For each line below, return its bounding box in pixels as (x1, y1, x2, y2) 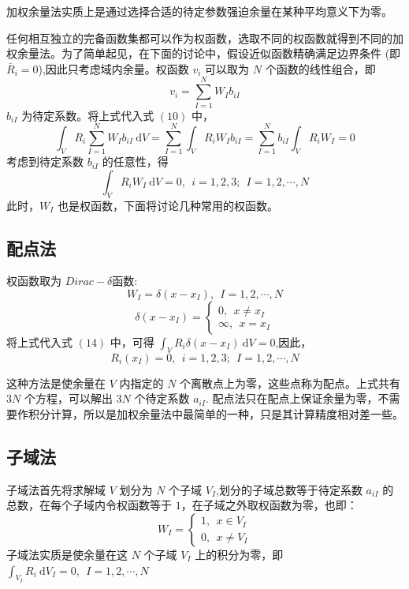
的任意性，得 (102, 153, 169, 170)
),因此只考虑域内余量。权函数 (38, 60, 189, 77)
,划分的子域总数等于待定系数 (216, 481, 363, 497)
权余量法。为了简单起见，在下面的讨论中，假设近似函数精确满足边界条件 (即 (6, 45, 401, 62)
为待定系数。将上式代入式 (21, 107, 154, 123)
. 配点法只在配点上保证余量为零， (206, 390, 378, 407)
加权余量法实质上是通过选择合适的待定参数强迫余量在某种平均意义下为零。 (6, 3, 392, 19)
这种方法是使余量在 (6, 374, 106, 391)
